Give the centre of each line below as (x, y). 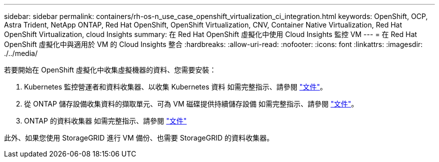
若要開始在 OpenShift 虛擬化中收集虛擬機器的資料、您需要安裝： (110, 70)
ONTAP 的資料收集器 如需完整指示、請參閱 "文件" (105, 121)
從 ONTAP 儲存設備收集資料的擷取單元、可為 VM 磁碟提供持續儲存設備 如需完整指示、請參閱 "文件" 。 (191, 104)
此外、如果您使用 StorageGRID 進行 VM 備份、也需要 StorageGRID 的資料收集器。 (139, 138)
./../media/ (21, 53)
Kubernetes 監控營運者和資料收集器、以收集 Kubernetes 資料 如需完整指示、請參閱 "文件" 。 (176, 87)
